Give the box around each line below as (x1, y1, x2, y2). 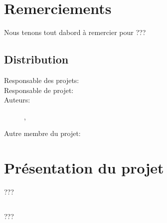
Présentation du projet (4, 157, 164, 178)
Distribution (4, 51, 69, 67)
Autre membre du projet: (4, 128, 81, 138)
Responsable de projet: (4, 84, 74, 95)
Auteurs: (4, 94, 30, 105)
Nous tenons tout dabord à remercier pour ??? (4, 27, 146, 37)
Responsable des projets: (4, 74, 79, 85)
